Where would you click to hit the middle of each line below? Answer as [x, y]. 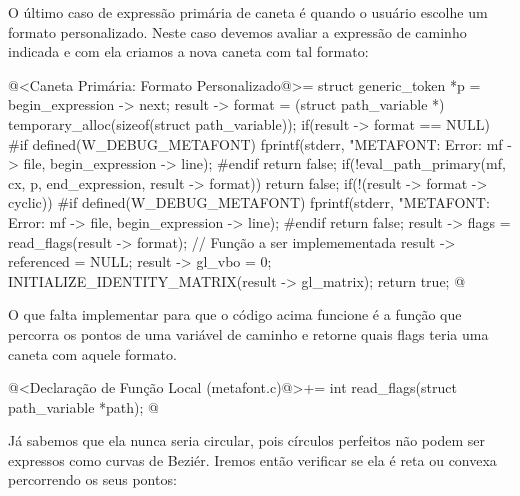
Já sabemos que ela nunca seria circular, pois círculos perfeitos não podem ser [246, 440]
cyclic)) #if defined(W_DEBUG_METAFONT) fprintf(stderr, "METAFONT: [249, 202]
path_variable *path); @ [83, 406]
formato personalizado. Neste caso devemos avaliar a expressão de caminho [237, 31]
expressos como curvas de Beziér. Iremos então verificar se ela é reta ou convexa [252, 459]
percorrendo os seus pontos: [92, 479]
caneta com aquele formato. [92, 353]
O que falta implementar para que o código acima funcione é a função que [235, 314]
